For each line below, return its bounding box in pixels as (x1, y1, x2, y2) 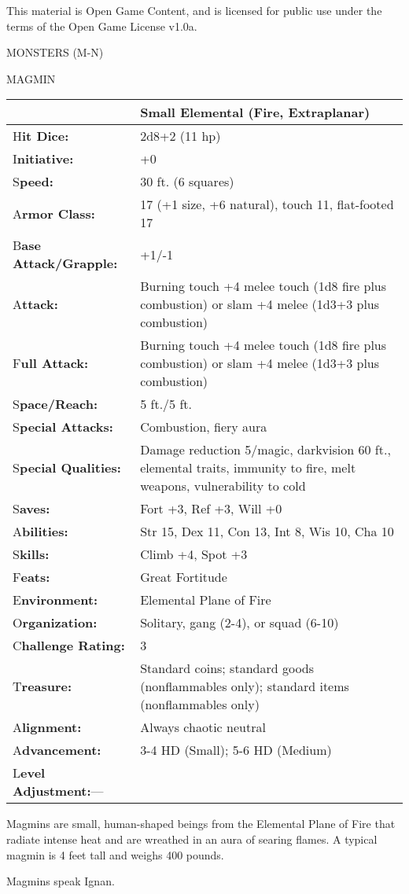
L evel (13, 763, 46, 782)
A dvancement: (13, 741, 101, 760)
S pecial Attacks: (13, 418, 113, 436)
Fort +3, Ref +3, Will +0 (140, 499, 282, 518)
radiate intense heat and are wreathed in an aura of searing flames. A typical (6, 830, 378, 847)
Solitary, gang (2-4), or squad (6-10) (140, 613, 339, 632)
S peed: (13, 172, 53, 191)
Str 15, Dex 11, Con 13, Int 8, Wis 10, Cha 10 (140, 522, 394, 541)
